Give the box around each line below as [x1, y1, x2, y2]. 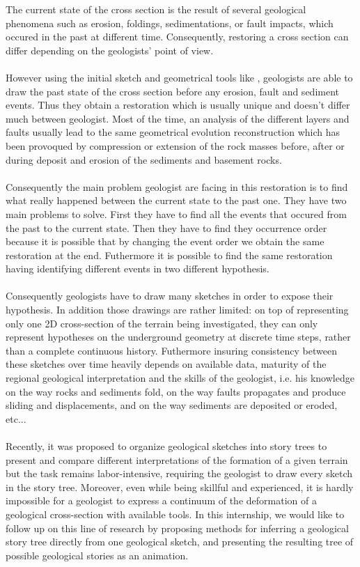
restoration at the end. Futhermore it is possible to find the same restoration [6, 247, 333, 262]
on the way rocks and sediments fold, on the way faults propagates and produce [6, 384, 346, 398]
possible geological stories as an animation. [6, 547, 189, 562]
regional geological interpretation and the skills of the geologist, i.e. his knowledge [6, 371, 354, 385]
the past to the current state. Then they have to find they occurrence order [6, 220, 327, 235]
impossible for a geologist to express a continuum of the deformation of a [6, 493, 317, 508]
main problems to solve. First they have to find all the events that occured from [6, 206, 347, 221]
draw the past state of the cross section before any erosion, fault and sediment [6, 84, 339, 98]
